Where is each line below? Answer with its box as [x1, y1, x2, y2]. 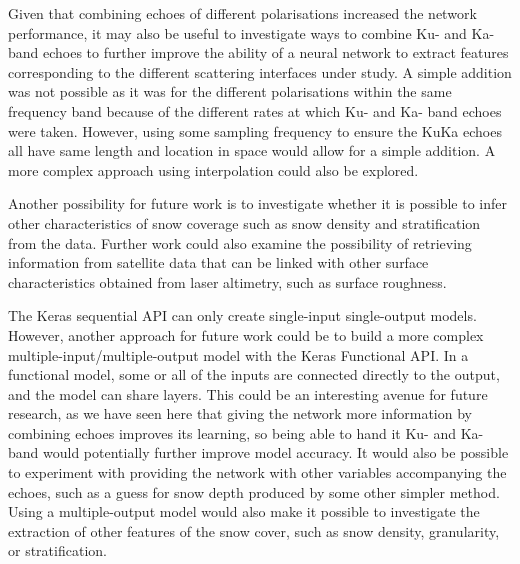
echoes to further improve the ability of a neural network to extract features [43, 42, 509, 63]
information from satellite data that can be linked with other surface [8, 252, 429, 273]
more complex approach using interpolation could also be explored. [8, 159, 419, 180]
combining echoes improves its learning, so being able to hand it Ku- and [8, 422, 456, 443]
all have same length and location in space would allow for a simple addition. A [8, 140, 496, 161]
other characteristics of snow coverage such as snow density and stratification [8, 212, 481, 233]
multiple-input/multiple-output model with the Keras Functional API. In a [8, 344, 469, 365]
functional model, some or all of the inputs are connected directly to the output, [8, 364, 500, 385]
